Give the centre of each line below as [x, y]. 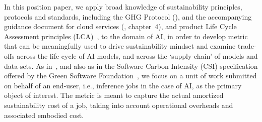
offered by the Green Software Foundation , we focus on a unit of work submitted [130, 76]
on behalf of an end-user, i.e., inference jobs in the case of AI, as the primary [123, 85]
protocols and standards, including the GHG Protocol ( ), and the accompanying [128, 16]
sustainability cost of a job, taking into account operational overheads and [119, 105]
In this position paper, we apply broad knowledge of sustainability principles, [123, 7]
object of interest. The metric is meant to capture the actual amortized [114, 95]
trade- [247, 46]
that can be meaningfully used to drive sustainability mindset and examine [120, 46]
